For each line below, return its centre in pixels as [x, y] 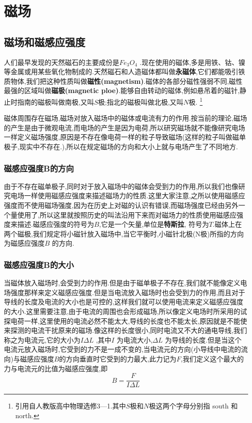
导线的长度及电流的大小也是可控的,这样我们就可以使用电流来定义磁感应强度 [124, 302]
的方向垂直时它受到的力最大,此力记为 [118, 358]
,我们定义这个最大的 [212, 358]
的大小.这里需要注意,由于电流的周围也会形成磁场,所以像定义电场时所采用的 [122, 311]
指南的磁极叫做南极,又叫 [55, 102]
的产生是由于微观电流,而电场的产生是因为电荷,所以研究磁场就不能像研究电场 [125, 127]
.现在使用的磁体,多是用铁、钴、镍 [193, 62]
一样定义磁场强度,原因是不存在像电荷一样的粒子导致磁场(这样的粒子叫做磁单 [125, 137]
